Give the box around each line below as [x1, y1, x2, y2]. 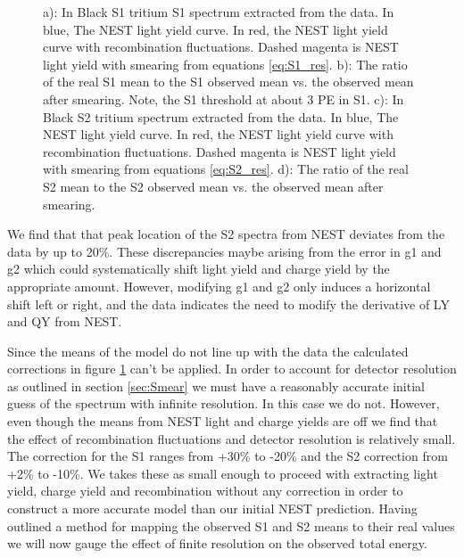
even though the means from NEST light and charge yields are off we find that [7, 412, 438, 431]
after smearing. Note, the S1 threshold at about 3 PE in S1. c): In [43, 89, 404, 108]
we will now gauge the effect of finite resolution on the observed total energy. [7, 534, 427, 553]
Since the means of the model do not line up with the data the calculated [7, 341, 409, 360]
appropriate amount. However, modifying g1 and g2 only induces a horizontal [7, 276, 431, 295]
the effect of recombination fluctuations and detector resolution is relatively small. [7, 429, 456, 447]
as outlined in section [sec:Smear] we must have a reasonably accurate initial [7, 376, 425, 395]
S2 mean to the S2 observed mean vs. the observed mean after [43, 176, 384, 195]
